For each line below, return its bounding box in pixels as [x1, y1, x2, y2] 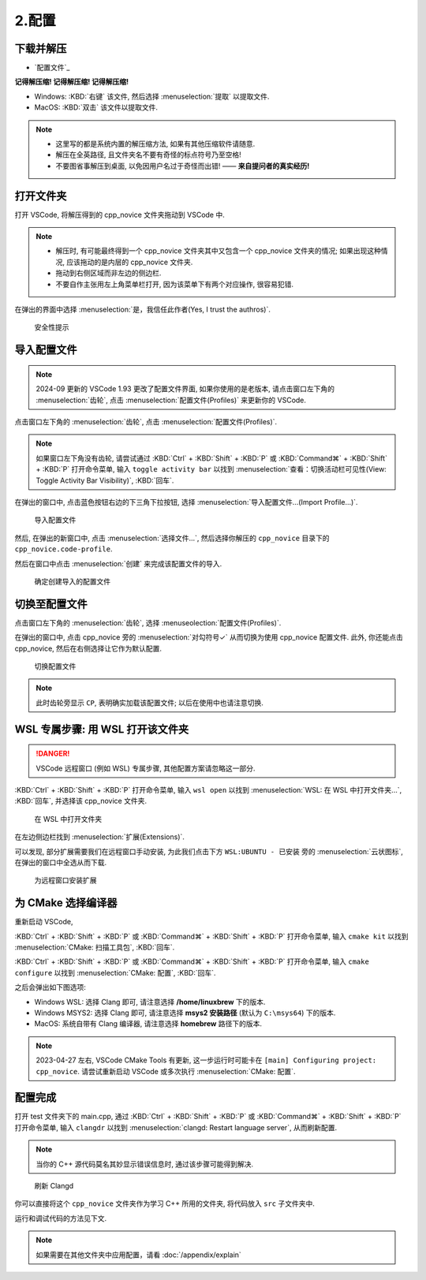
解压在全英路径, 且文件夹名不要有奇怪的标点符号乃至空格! [55, 150, 241, 159]
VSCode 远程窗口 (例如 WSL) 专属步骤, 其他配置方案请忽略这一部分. [35, 763, 256, 773]
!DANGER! [35, 749, 70, 759]
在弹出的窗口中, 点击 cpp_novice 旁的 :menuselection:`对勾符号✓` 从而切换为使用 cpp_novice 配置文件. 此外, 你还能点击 [14, 633, 404, 642]
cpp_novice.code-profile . [14, 544, 113, 554]
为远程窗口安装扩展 [34, 875, 97, 885]
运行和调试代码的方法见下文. [14, 1213, 107, 1222]
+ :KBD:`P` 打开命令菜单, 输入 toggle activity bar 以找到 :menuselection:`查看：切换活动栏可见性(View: [35, 465, 387, 474]
